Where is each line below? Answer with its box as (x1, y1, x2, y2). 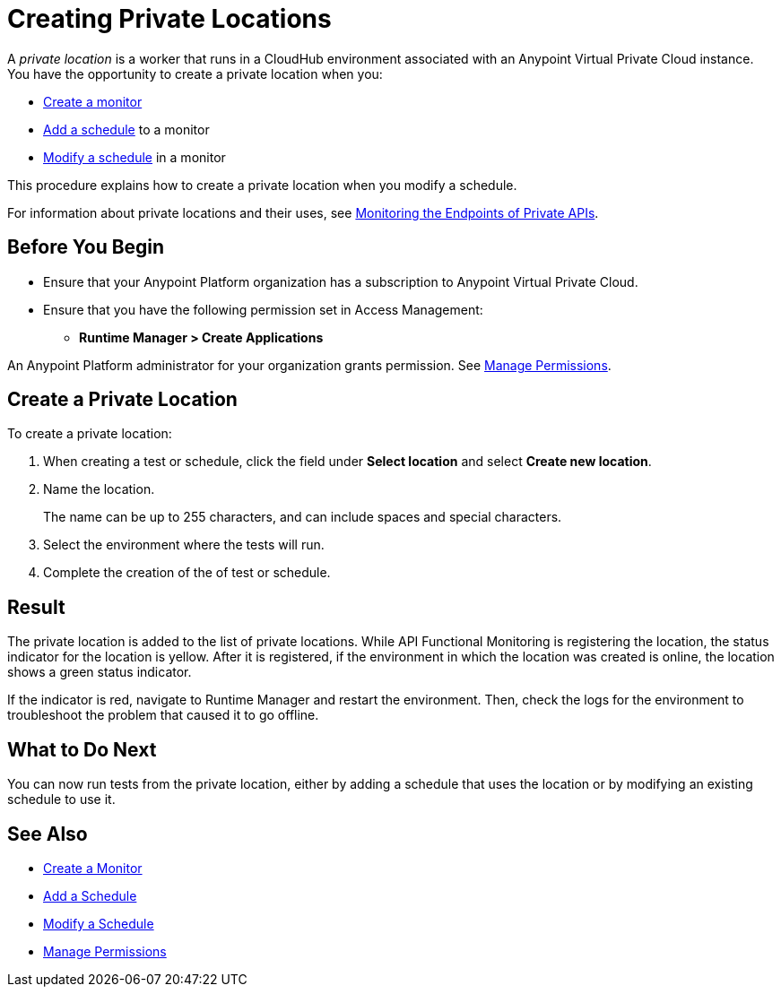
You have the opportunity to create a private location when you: (7, 65, 383, 82)
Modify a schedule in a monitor (43, 149, 226, 165)
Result (7, 595, 65, 618)
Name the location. (43, 481, 155, 497)
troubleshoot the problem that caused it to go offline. (7, 707, 319, 723)
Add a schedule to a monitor (43, 121, 210, 137)
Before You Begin (7, 236, 165, 259)
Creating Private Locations (7, 4, 332, 34)
